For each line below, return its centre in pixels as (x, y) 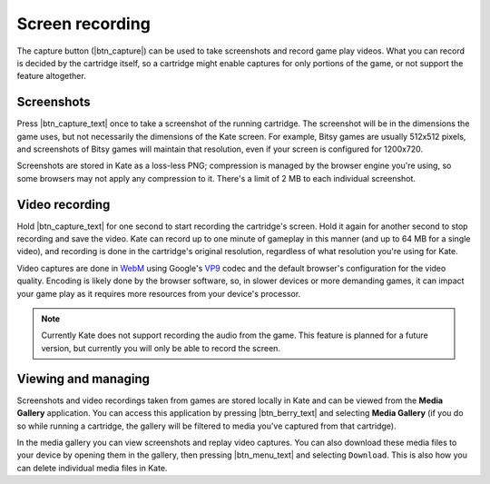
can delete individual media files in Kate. (92, 468)
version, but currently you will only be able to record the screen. (161, 348)
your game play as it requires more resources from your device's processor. (159, 293)
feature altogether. (51, 76)
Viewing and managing (83, 378)
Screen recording (84, 24)
